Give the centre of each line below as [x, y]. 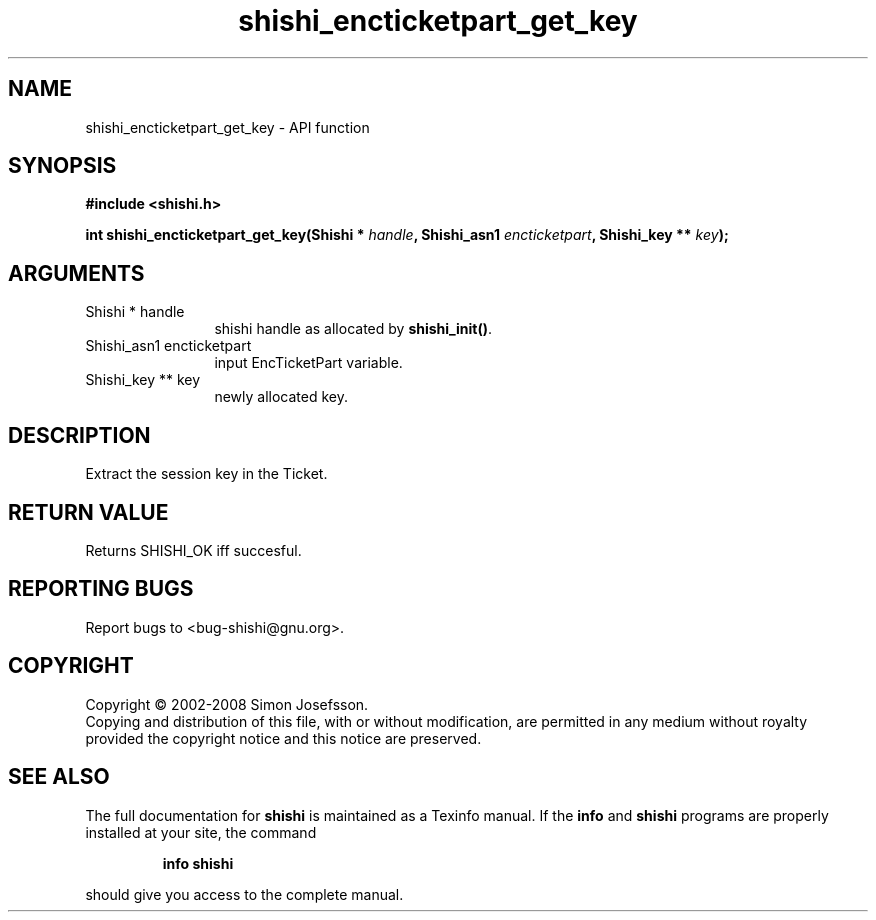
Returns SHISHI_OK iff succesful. [193, 550]
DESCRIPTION [79, 435]
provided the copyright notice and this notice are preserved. [283, 738]
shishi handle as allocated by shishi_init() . [353, 329]
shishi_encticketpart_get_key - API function [227, 127]
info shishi [198, 863]
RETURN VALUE [88, 512]
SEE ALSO [59, 777]
